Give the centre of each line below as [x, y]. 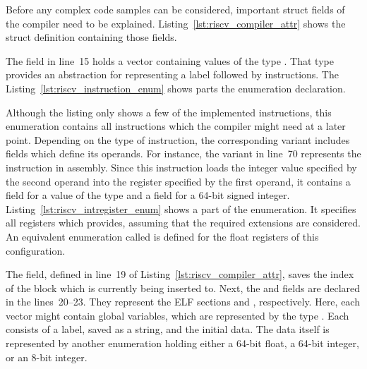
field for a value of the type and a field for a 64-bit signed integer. [148, 195]
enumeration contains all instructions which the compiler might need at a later [176, 126]
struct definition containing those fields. [91, 37]
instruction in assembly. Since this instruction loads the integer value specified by [181, 167]
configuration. [36, 250]
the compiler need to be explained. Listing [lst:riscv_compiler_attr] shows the [176, 23]
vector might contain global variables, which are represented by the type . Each [178, 315]
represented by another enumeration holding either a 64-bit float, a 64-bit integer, [182, 343]
